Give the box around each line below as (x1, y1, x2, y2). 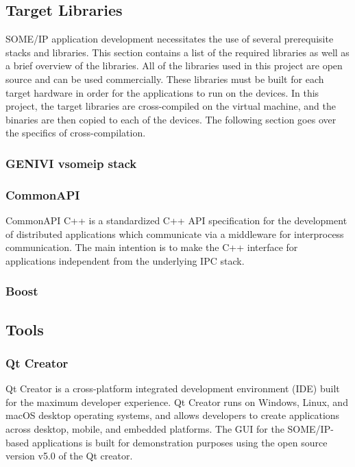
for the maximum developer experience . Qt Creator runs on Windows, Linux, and (5, 394, 348, 409)
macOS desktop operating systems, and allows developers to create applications (5, 408, 340, 422)
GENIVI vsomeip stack (5, 154, 137, 171)
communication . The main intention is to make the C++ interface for (5, 240, 298, 254)
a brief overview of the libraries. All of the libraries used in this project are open (5, 58, 343, 73)
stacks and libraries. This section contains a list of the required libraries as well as (5, 45, 350, 59)
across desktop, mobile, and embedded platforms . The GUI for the (5, 422, 284, 436)
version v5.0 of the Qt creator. (5, 448, 133, 463)
